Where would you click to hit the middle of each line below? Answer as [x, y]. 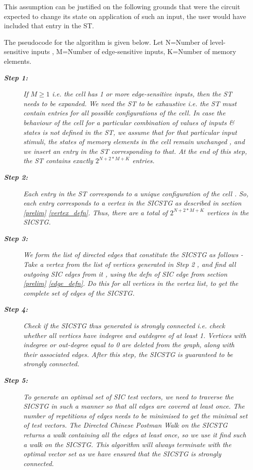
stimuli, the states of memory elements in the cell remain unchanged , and [134, 141]
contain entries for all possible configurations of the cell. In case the [125, 113]
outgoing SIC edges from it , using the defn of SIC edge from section [126, 273]
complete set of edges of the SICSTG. [79, 292]
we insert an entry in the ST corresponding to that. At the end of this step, [135, 151]
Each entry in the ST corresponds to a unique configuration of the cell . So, [136, 193]
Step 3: [16, 238]
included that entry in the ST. [49, 26]
